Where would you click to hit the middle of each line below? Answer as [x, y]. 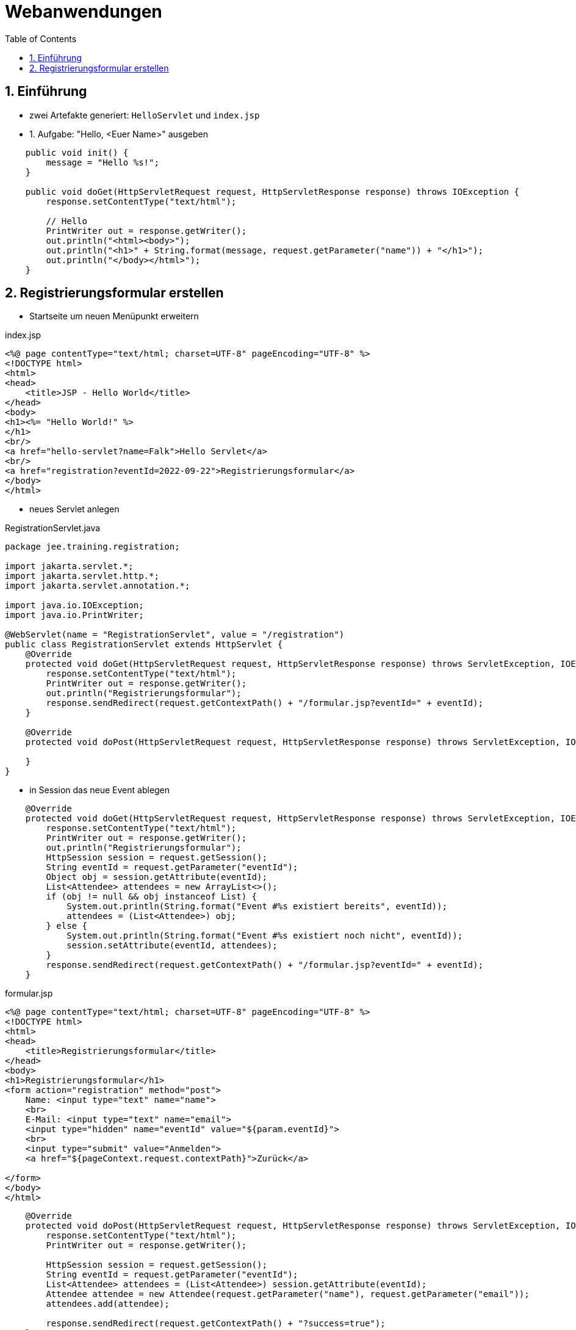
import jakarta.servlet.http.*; [82, 576]
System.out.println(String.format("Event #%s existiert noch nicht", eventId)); [265, 936]
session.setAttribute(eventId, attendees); [172, 946]
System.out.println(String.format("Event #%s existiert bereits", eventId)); [257, 907]
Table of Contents [41, 38]
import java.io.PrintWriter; [74, 615]
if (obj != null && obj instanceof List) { [152, 897]
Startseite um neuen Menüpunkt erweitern [114, 316]
